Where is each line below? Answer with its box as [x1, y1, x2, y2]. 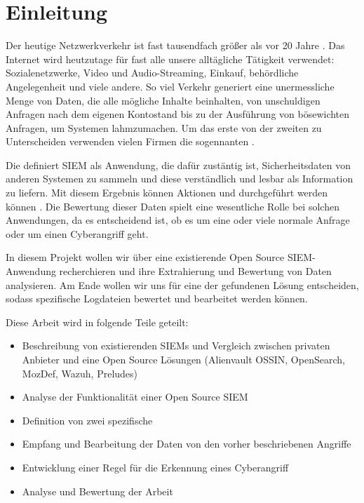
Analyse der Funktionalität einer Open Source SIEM [22, 389, 248, 404]
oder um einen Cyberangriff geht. [6, 226, 149, 241]
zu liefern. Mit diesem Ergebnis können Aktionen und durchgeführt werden [6, 185, 328, 200]
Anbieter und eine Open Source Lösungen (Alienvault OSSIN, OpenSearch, [22, 352, 345, 366]
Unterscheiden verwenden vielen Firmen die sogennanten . [6, 134, 255, 149]
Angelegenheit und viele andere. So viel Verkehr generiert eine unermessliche [6, 79, 335, 93]
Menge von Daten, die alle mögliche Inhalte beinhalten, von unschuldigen [6, 93, 321, 107]
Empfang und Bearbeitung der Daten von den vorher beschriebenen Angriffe [22, 436, 351, 451]
